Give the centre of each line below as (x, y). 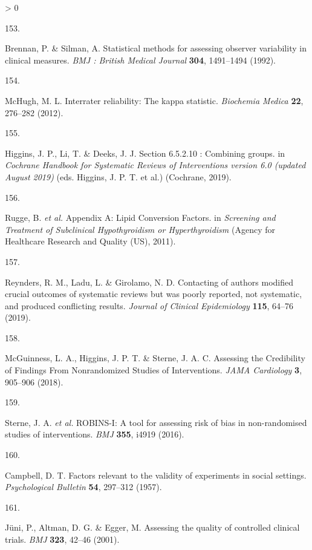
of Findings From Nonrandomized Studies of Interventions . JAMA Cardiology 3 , (154, 370)
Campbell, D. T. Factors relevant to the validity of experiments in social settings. (156, 475)
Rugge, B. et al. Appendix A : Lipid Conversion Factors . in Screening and (140, 218)
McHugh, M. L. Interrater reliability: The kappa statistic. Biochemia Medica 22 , (154, 100)
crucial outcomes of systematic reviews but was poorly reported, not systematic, (154, 294)
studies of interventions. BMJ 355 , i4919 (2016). (95, 434)
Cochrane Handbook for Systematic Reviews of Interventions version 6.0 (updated (155, 165)
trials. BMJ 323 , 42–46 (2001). (62, 539)
